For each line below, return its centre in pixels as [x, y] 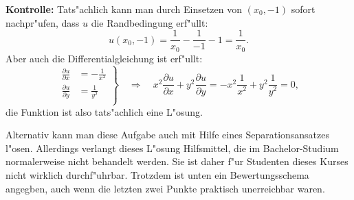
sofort [303, 9]
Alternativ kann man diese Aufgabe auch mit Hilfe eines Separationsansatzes [168, 135]
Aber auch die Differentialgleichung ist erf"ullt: [104, 58]
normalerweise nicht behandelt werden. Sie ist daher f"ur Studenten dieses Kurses [177, 161]
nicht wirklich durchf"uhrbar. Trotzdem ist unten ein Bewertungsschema [157, 174]
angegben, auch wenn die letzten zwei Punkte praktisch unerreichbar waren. [165, 188]
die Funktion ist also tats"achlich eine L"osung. [104, 111]
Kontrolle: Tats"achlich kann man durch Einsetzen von [124, 9]
